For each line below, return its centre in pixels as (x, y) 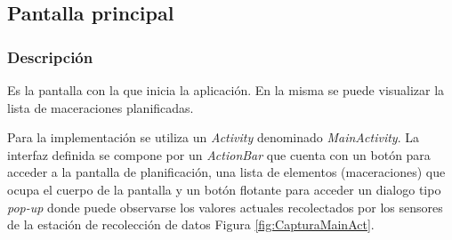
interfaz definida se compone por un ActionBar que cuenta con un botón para (219, 154)
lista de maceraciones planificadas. (101, 107)
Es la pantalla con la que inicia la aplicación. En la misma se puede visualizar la (226, 90)
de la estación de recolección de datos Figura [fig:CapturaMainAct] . (191, 224)
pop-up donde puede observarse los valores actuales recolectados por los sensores (225, 207)
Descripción (50, 56)
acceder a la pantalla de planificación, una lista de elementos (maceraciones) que (226, 172)
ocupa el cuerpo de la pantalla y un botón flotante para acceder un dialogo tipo (224, 189)
